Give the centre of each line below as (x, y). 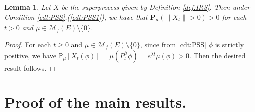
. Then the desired (218, 55)
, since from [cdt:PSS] (173, 44)
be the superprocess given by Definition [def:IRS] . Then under (156, 7)
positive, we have (30, 55)
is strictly (230, 44)
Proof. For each (28, 44)
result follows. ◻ (30, 68)
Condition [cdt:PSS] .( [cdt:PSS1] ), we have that (76, 16)
